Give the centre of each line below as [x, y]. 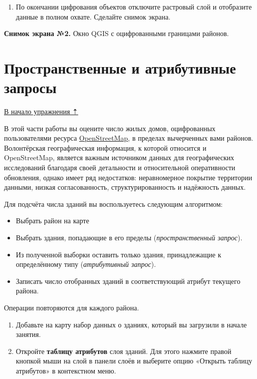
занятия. [28, 334]
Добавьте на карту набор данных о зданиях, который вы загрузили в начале [131, 324]
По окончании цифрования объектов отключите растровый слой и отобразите [134, 7]
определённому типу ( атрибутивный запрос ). [86, 264]
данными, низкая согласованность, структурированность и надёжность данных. [125, 187]
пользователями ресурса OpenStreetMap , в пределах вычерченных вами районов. [129, 138]
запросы [30, 87]
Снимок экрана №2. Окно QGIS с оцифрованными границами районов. [116, 33]
